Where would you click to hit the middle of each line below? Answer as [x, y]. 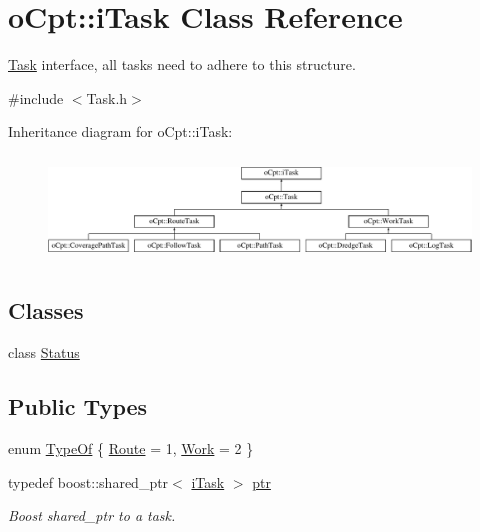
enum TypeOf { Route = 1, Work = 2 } [131, 447]
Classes [46, 310]
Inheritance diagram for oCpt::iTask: [120, 131]
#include [36, 97]
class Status [44, 352]
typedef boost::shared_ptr [88, 481]
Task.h [107, 97]
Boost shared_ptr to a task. [92, 515]
